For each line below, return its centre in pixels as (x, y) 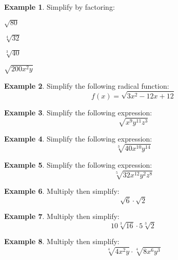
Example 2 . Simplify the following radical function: (87, 85)
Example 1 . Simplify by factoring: (60, 7)
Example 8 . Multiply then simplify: (62, 241)
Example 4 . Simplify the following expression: (78, 138)
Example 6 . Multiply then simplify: (62, 191)
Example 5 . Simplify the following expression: (78, 164)
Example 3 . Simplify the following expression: (78, 112)
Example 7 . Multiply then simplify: (62, 216)
